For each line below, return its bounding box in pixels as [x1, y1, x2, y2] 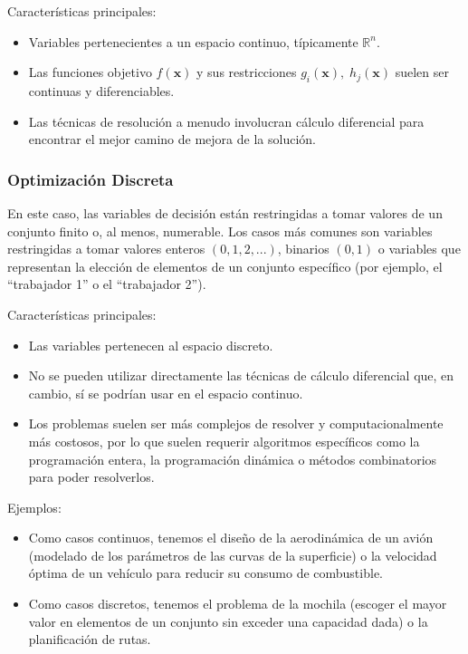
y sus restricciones [196, 63, 297, 82]
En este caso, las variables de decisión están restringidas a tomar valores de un [7, 203, 443, 222]
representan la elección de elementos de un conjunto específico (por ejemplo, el [7, 256, 443, 275]
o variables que [377, 239, 461, 258]
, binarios [277, 239, 330, 258]
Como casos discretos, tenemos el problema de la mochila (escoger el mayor [28, 594, 447, 613]
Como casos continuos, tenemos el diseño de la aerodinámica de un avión [28, 528, 434, 547]
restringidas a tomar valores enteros [7, 239, 205, 258]
